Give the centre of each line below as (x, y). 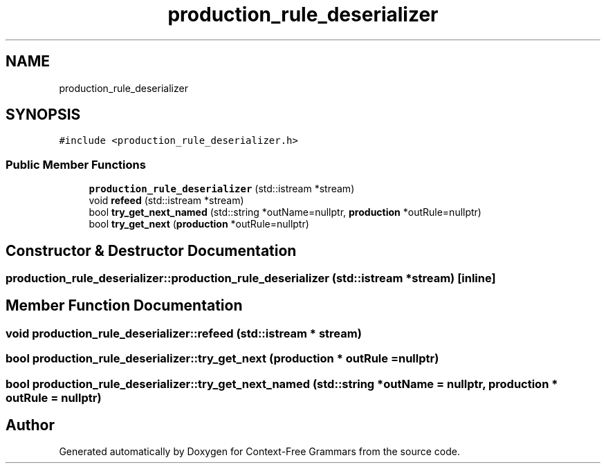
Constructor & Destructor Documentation (151, 250)
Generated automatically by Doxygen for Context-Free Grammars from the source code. (259, 452)
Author (30, 425)
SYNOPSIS (43, 115)
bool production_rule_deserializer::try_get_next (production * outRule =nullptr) (222, 359)
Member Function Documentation (124, 306)
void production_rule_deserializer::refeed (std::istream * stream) (184, 333)
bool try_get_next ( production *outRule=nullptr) (199, 224)
